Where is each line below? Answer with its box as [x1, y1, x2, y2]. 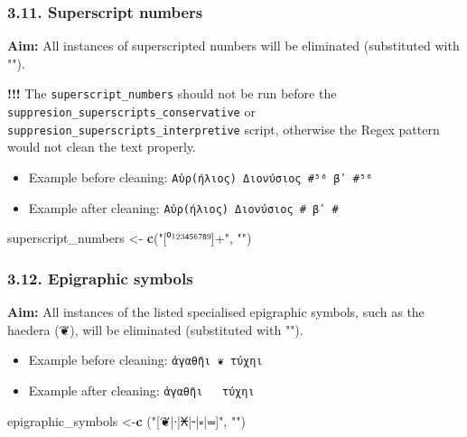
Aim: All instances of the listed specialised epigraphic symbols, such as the [7, 302, 425, 321]
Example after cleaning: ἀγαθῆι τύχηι [28, 380, 255, 399]
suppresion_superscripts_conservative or [7, 102, 256, 121]
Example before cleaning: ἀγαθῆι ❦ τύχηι [28, 350, 263, 369]
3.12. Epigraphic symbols [7, 266, 193, 289]
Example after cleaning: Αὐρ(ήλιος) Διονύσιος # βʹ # [28, 198, 339, 217]
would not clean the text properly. [7, 137, 196, 156]
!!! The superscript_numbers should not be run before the [7, 84, 337, 103]
